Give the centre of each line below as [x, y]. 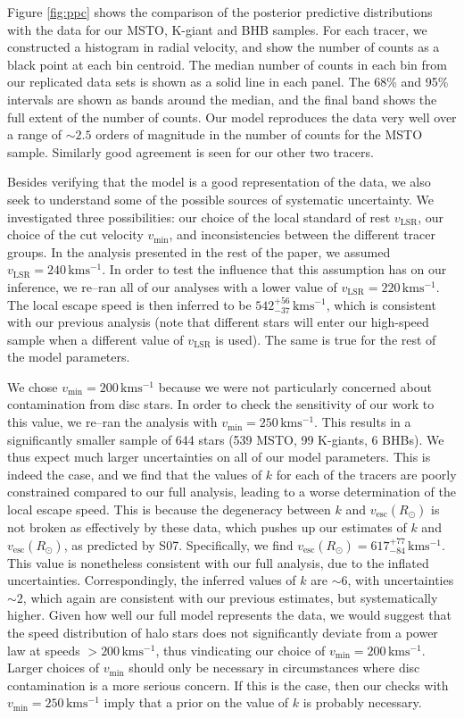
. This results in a [363, 422]
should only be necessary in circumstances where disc [274, 668]
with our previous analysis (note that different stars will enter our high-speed [218, 322]
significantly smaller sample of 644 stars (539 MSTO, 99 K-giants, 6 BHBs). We [226, 439]
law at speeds [44, 650]
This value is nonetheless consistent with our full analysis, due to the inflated [218, 562]
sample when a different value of [95, 339]
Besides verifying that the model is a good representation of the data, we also [219, 182]
